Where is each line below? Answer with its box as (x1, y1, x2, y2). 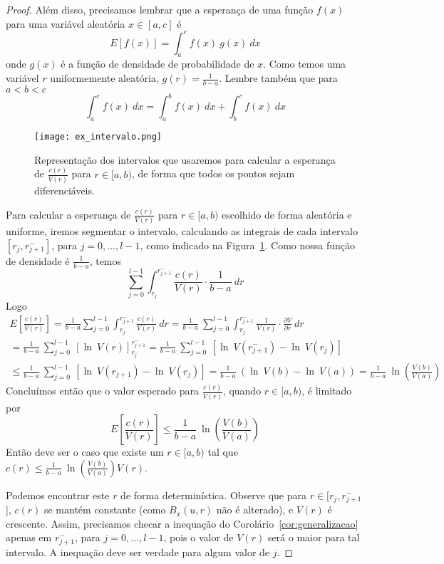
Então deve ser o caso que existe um (6, 444, 164, 459)
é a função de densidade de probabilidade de (61, 56, 254, 71)
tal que (207, 444, 238, 459)
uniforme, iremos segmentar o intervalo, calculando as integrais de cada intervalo (6, 224, 358, 239)
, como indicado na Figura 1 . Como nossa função (140, 237, 356, 252)
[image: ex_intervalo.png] (34, 132, 162, 142)
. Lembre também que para (219, 70, 338, 85)
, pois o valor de (163, 530, 234, 545)
